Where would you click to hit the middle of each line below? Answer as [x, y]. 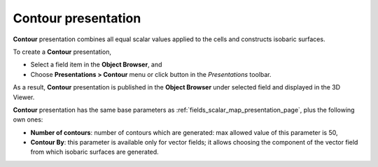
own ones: [28, 119]
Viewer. [24, 97]
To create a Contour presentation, [62, 52]
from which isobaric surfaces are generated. [94, 152]
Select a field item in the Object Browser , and [96, 65]
